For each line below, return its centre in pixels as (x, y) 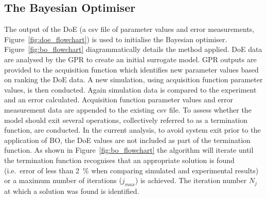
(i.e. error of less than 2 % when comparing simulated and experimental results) (131, 170)
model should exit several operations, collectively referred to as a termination (126, 120)
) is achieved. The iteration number (191, 180)
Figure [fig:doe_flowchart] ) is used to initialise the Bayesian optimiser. (116, 39)
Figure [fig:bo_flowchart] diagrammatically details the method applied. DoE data (133, 49)
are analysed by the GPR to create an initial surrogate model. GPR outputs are (130, 59)
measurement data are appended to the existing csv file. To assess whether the (128, 109)
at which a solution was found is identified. (72, 191)
